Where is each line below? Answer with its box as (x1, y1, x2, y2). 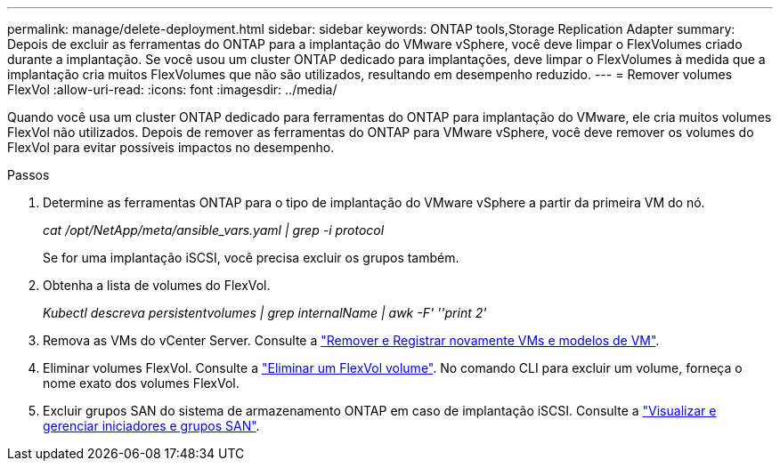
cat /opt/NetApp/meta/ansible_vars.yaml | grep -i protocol (43, 222, 385, 238)
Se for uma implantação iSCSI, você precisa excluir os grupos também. (43, 250, 459, 265)
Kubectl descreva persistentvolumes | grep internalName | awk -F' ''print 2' (43, 305, 487, 320)
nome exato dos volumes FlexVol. (43, 375, 240, 391)
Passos (7, 167, 50, 182)
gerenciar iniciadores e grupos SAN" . (43, 418, 260, 433)
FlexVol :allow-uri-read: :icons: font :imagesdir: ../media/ (7, 82, 337, 97)
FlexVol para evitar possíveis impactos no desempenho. (7, 140, 335, 155)
